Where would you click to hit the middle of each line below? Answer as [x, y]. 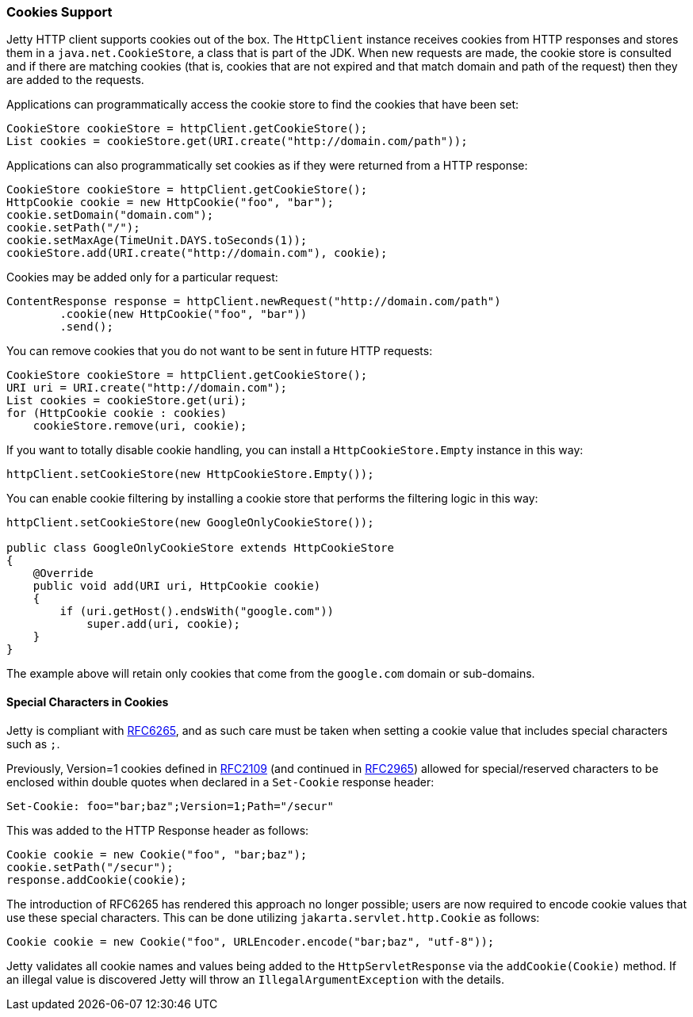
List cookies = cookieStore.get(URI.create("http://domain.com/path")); [237, 141]
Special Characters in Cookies [88, 702]
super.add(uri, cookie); [164, 624]
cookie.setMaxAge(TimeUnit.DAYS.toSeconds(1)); [157, 241]
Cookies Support [59, 12]
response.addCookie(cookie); [97, 879]
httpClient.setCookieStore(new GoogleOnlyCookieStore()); [190, 523]
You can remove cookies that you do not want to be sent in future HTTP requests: [220, 351]
